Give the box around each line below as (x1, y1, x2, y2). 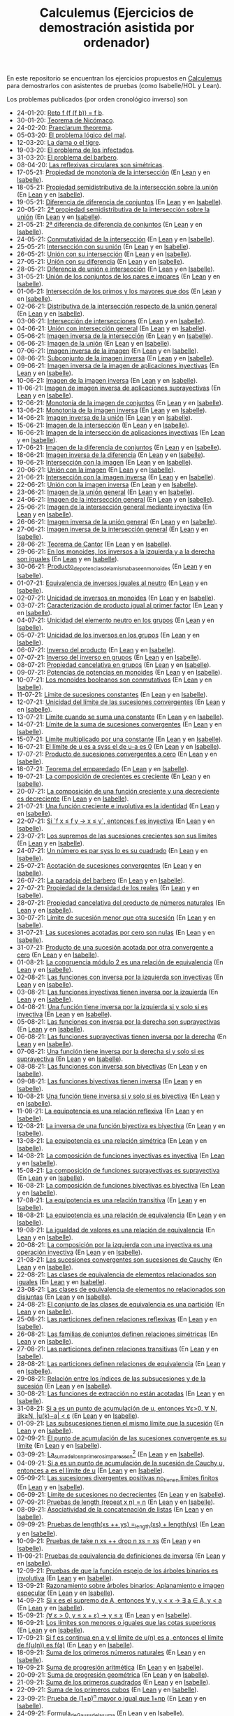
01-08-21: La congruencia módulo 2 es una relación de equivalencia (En (16, 957, 224, 966)
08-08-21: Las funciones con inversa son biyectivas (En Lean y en (16, 1062, 207, 1070)
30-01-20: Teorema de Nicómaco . (16, 116, 115, 125)
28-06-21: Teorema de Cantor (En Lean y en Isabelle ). (16, 540, 172, 549)
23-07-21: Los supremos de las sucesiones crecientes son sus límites (16, 831, 217, 840)
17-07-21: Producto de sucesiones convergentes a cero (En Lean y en (16, 750, 217, 758)
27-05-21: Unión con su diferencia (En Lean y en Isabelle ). (16, 258, 184, 266)
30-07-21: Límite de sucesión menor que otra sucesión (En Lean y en (16, 913, 216, 922)
